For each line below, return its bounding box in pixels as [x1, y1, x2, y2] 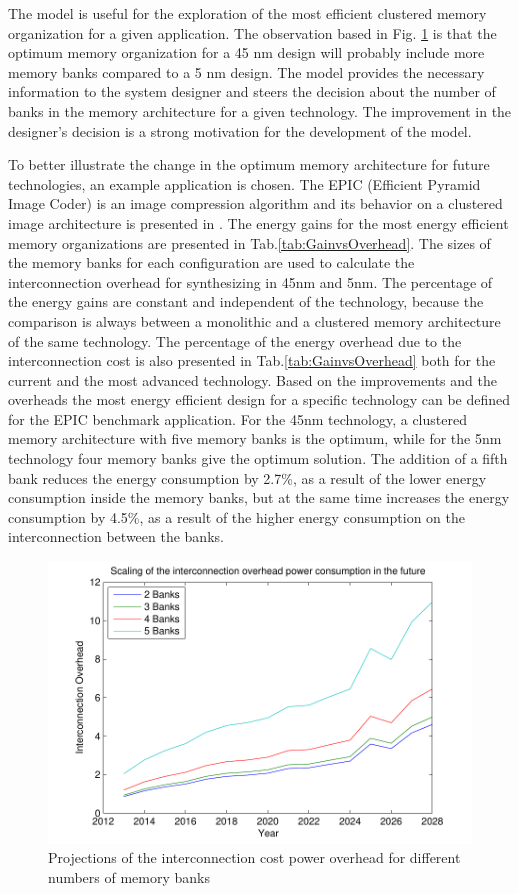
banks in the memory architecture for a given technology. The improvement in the [8, 100, 512, 121]
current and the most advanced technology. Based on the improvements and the [8, 369, 497, 390]
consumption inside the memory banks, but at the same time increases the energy [8, 487, 510, 508]
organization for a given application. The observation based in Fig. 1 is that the [8, 22, 497, 43]
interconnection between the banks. [8, 526, 224, 547]
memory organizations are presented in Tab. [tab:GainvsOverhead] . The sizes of [8, 232, 491, 253]
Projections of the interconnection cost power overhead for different [48, 847, 461, 868]
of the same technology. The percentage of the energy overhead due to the [8, 330, 462, 351]
